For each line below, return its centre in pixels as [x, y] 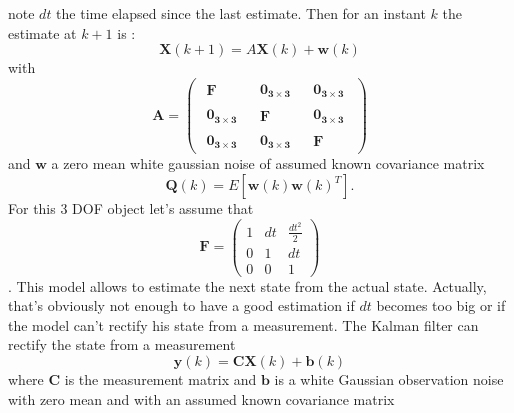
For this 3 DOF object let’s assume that [131, 208]
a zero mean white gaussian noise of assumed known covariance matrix [268, 163]
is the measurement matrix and [160, 379]
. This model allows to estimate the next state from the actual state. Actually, [247, 285]
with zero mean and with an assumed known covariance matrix [201, 398]
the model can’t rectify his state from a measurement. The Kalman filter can [243, 324]
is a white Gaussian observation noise [389, 379]
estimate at [42, 32]
